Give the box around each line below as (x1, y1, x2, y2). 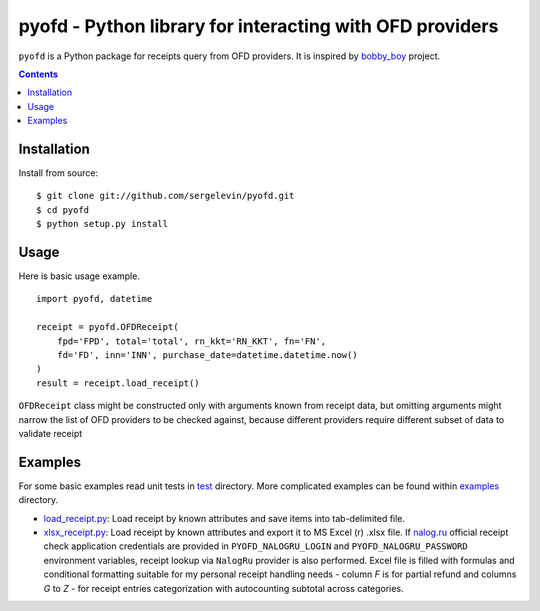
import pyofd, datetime (36, 293, 153, 305)
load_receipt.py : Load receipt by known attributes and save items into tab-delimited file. (43, 512, 405, 524)
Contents (18, 68, 59, 80)
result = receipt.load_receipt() (36, 377, 200, 389)
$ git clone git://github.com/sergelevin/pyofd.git (36, 190, 295, 202)
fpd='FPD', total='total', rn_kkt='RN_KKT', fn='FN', (56, 335, 327, 347)
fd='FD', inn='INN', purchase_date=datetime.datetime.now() (56, 350, 359, 361)
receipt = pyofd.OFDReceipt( (36, 321, 179, 333)
